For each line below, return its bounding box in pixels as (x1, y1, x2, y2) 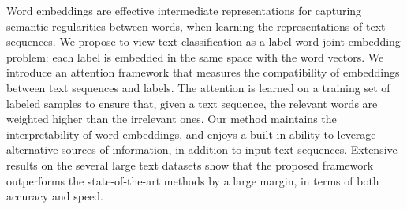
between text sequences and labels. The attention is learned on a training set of (6, 79, 390, 95)
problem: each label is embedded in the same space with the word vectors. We (6, 48, 384, 65)
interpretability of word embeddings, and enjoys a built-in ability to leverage (6, 125, 376, 142)
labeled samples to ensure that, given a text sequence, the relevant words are (6, 95, 378, 111)
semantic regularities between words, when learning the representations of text (6, 17, 386, 34)
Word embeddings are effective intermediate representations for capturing (6, 2, 362, 18)
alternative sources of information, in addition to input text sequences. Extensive (6, 141, 398, 158)
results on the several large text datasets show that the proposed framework (6, 156, 374, 173)
